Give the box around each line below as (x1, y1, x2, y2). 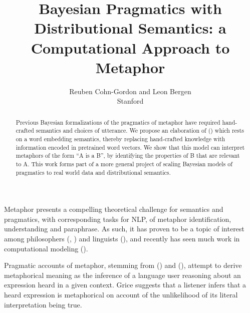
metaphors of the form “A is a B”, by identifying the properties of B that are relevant (16, 151, 240, 160)
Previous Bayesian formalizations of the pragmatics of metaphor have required (16, 118, 220, 126)
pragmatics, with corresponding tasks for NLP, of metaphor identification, (4, 213, 231, 224)
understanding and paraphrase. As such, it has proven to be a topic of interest (4, 223, 244, 234)
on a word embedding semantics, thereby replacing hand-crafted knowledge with (16, 134, 225, 143)
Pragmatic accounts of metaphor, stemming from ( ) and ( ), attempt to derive (4, 260, 242, 270)
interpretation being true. (4, 299, 82, 309)
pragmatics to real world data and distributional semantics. (16, 168, 171, 176)
